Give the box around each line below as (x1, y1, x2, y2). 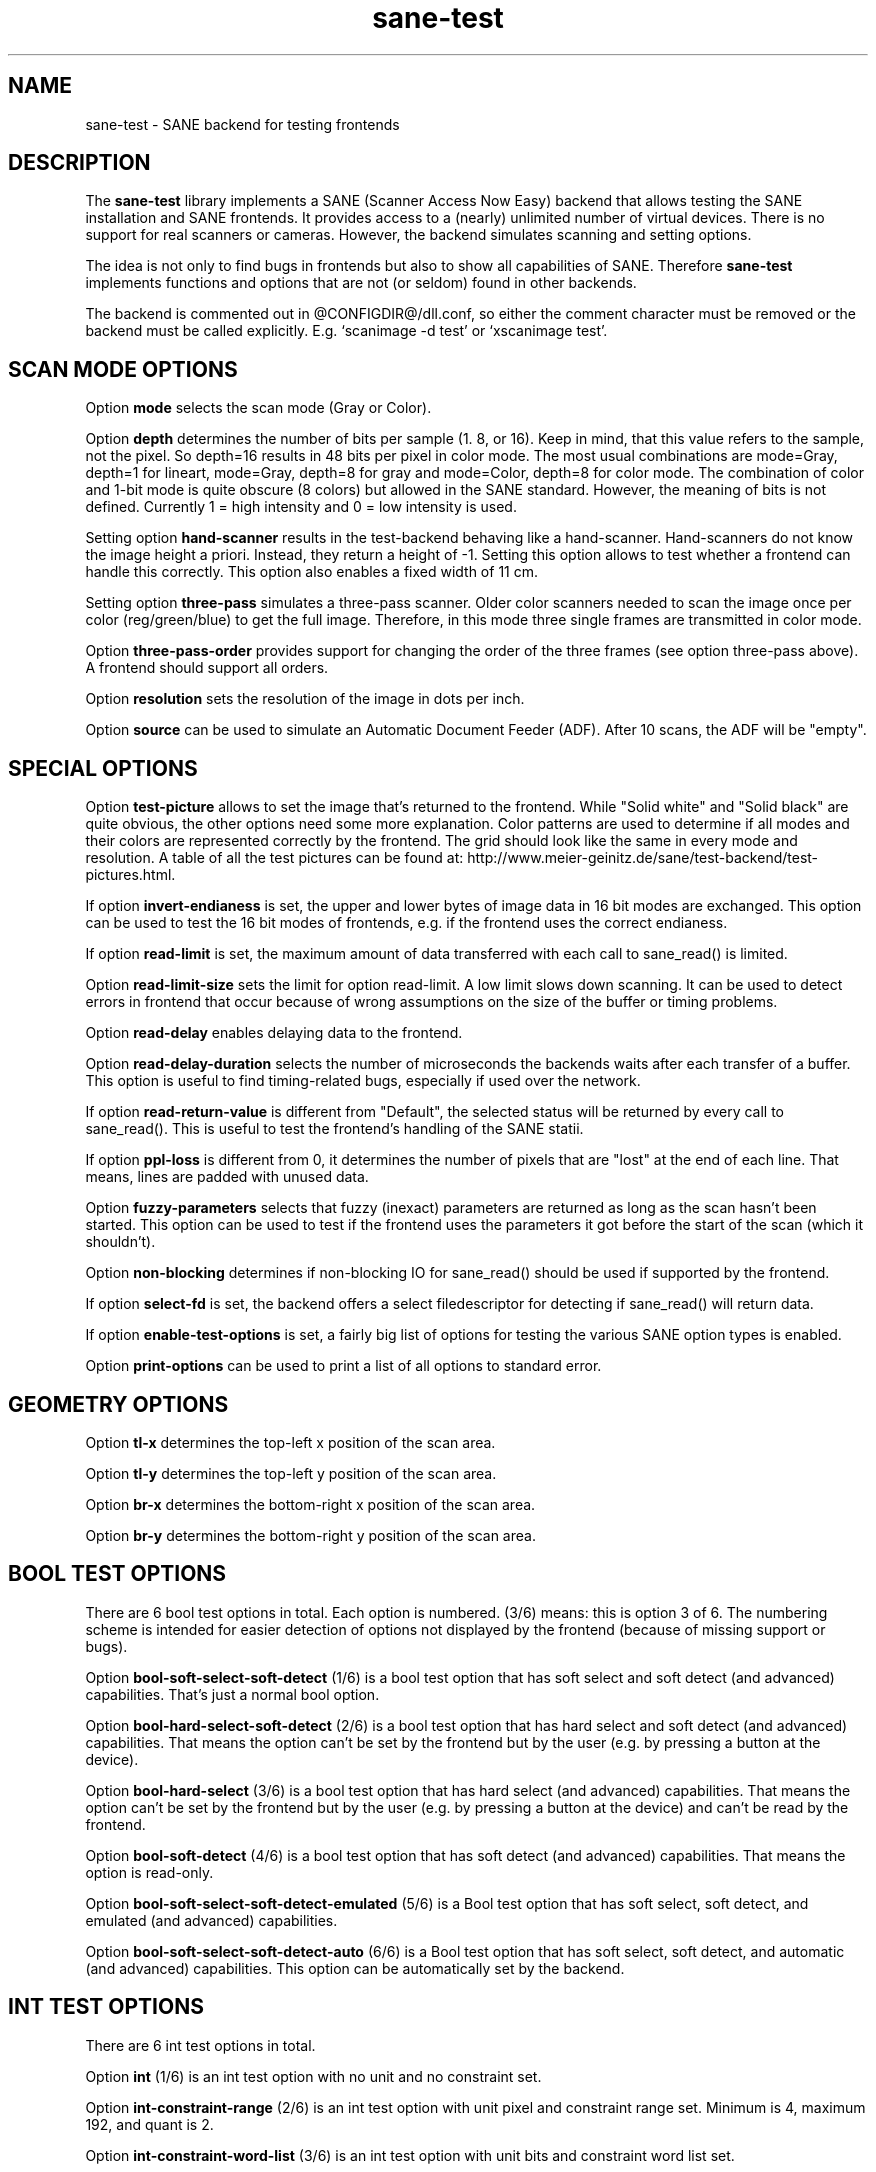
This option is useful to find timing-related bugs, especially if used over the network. (85, 1072, 641, 1090)
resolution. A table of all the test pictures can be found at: (85, 849, 464, 867)
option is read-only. (85, 1863, 214, 1881)
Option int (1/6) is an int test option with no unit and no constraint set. (85, 2067, 542, 2085)
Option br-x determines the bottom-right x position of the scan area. (85, 1495, 536, 1513)
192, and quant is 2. (85, 2115, 214, 2133)
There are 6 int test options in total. (85, 2036, 316, 2054)
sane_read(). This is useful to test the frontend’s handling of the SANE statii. (85, 1120, 584, 1138)
